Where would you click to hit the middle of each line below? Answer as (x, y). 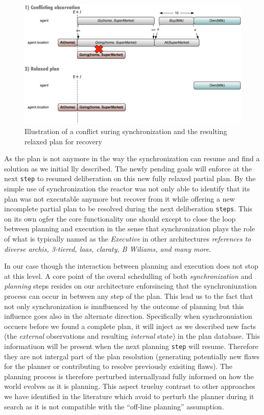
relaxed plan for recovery (63, 141)
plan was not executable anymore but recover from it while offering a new (119, 198)
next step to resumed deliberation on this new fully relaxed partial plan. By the (130, 178)
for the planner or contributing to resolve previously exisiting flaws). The (118, 366)
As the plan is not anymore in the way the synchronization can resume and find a (132, 158)
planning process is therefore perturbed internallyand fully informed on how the (129, 376)
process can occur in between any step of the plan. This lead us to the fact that (129, 296)
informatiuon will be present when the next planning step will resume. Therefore (131, 346)
